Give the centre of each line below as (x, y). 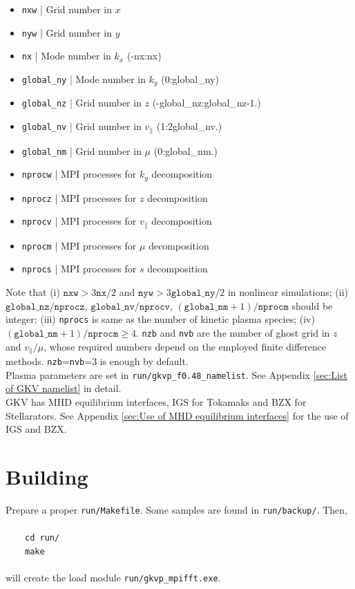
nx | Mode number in (66, 56)
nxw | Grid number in (67, 9)
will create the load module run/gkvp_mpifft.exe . (113, 577)
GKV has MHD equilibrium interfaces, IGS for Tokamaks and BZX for (156, 401)
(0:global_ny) (190, 78)
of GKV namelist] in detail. (64, 388)
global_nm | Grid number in (81, 150)
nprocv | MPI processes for (79, 221)
